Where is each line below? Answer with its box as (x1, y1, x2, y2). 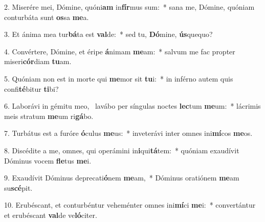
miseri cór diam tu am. (4, 56, 72, 67)
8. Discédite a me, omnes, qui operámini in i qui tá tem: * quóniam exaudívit (4, 145, 239, 155)
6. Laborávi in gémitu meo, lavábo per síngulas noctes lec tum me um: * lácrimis (4, 100, 261, 111)
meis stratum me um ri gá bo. (4, 110, 94, 121)
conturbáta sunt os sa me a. (4, 11, 89, 22)
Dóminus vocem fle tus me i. (4, 155, 92, 166)
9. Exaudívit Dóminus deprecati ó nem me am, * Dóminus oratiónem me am (4, 172, 239, 183)
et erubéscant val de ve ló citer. (4, 209, 97, 220)
